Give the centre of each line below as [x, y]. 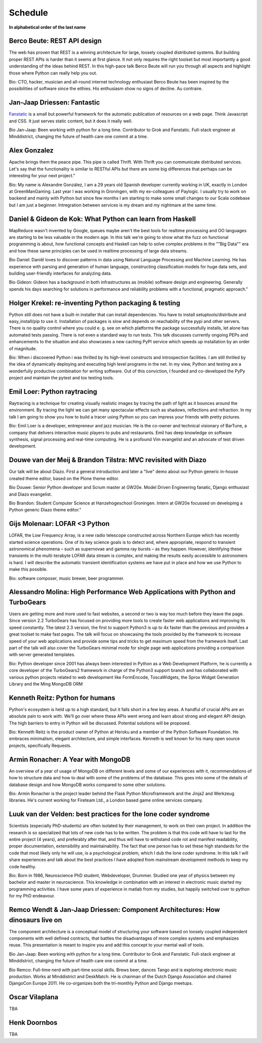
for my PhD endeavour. [32, 896]
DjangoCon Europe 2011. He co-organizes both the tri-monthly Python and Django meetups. [101, 983]
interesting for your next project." [42, 176]
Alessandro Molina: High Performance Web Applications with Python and [122, 592]
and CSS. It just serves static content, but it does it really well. [71, 121]
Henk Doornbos [33, 1023]
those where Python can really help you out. [53, 73]
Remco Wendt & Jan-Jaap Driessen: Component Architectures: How [115, 910]
